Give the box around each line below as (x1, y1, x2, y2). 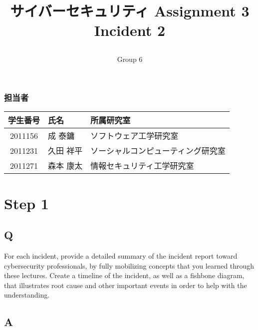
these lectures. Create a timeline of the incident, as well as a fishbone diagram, (4, 270, 245, 281)
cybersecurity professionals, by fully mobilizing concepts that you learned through (4, 260, 255, 271)
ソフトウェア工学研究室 (90, 130, 179, 142)
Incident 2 (94, 20, 166, 40)
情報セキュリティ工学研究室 (90, 160, 194, 172)
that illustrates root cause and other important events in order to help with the (4, 280, 247, 290)
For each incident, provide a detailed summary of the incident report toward (4, 251, 238, 261)
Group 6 (117, 53, 143, 64)
